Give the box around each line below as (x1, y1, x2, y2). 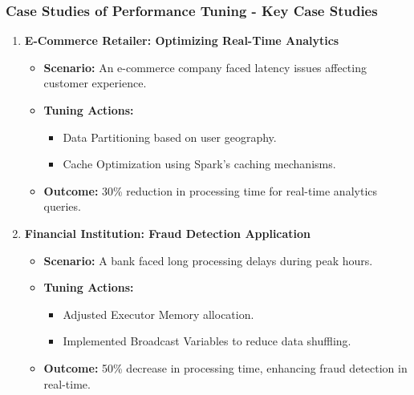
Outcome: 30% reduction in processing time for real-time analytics (43, 182, 378, 199)
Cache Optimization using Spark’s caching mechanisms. (63, 155, 336, 172)
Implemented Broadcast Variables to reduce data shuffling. (63, 333, 351, 349)
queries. (43, 198, 81, 215)
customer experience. (43, 75, 147, 91)
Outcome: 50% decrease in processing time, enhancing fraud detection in (43, 359, 408, 376)
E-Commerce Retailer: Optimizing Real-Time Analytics (24, 32, 339, 49)
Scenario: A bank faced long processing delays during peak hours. (43, 252, 373, 268)
